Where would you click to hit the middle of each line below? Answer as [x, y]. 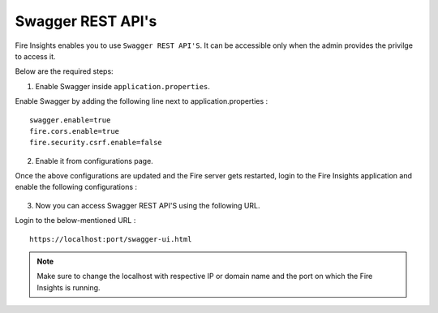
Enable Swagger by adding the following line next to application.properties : [142, 101]
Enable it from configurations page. [94, 161]
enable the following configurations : [76, 187]
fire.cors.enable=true [75, 131]
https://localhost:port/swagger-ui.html [111, 239]
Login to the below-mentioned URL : [75, 221]
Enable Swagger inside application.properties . [123, 86]
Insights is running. [69, 287]
